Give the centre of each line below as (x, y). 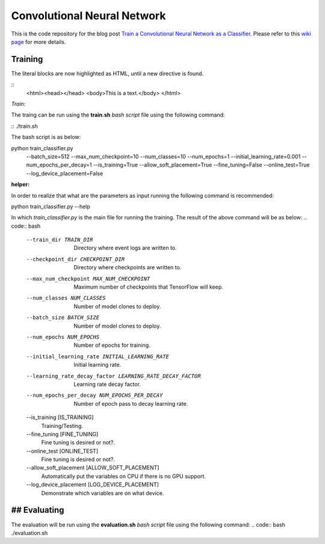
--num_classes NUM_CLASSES (66, 298)
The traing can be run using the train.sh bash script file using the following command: (118, 115)
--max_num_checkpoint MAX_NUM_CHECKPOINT (88, 279)
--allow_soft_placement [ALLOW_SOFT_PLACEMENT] (93, 468)
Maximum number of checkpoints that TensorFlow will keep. (149, 287)
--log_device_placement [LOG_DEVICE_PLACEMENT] (93, 484)
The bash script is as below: (46, 137)
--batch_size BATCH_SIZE (63, 318)
